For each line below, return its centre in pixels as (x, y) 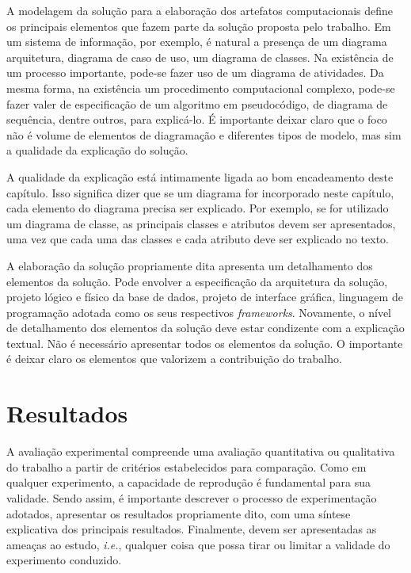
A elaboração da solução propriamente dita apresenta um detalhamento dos (190, 265)
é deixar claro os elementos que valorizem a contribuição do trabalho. (174, 359)
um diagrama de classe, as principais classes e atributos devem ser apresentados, (201, 223)
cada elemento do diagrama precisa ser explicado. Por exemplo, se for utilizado (198, 208)
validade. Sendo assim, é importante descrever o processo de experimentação (192, 497)
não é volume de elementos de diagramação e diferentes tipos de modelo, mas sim (204, 134)
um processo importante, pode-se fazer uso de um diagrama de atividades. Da (195, 73)
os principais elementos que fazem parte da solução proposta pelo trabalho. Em (199, 26)
